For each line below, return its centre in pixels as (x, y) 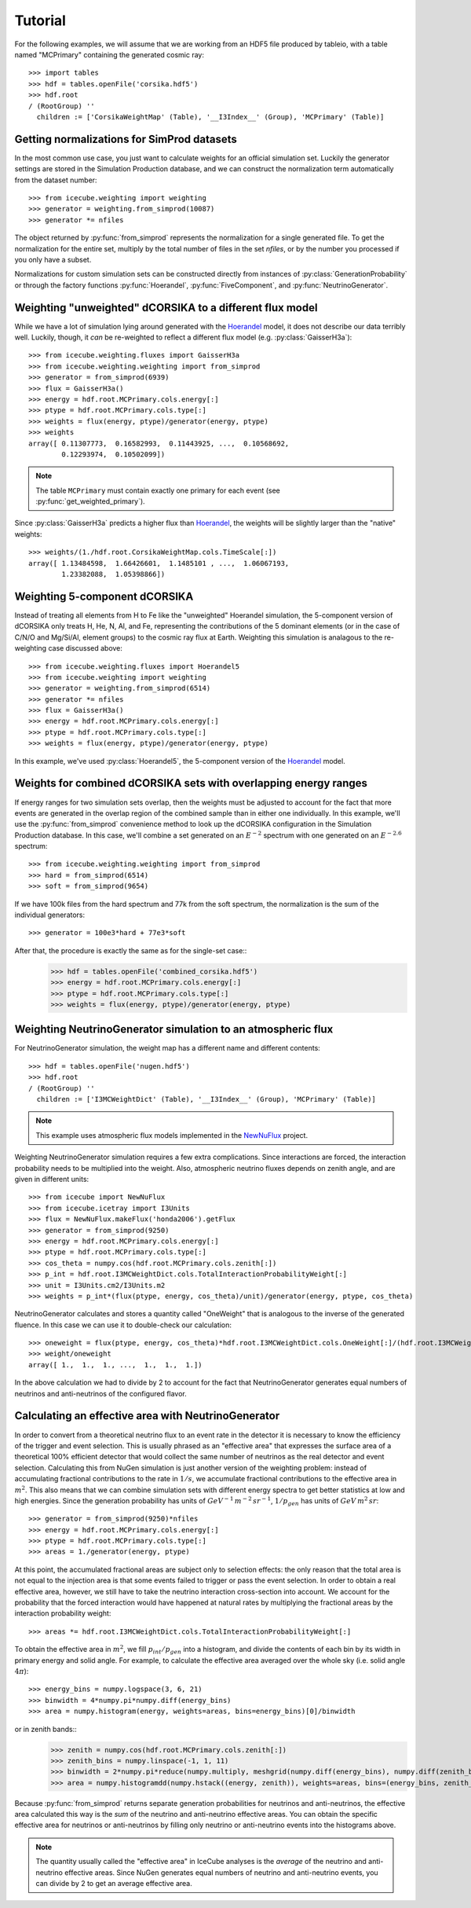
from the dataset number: (56, 180)
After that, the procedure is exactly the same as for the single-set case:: (131, 950)
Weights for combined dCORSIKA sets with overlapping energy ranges (191, 783)
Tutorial (40, 20)
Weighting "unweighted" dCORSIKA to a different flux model (166, 308)
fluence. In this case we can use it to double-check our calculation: (123, 1325)
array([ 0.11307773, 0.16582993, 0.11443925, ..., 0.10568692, (159, 443)
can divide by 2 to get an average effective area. (114, 1884)
